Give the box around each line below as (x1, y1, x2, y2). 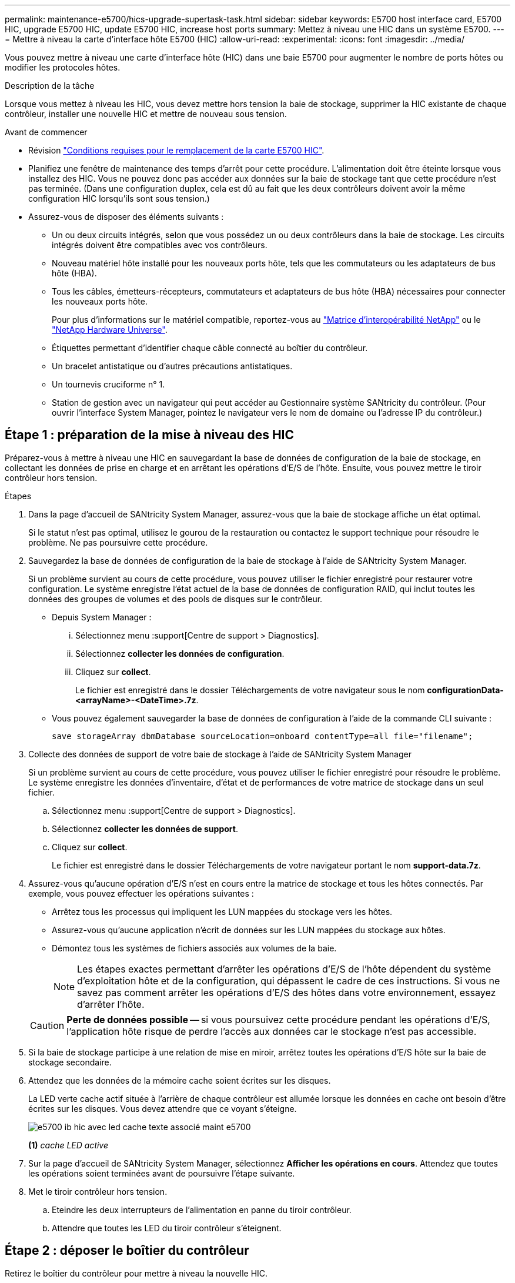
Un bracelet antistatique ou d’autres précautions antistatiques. (52, 361, 293, 371)
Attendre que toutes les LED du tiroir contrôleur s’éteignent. (52, 1222, 282, 1233)
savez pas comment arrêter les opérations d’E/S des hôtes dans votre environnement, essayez (77, 986, 496, 998)
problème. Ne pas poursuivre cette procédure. (28, 537, 208, 547)
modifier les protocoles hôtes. (5, 62, 121, 72)
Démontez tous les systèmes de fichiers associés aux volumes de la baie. (52, 943, 337, 953)
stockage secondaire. (28, 1057, 112, 1067)
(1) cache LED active (28, 1140, 109, 1150)
